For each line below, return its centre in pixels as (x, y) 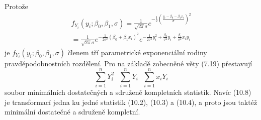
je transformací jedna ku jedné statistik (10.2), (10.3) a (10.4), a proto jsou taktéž (131, 102)
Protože (16, 6)
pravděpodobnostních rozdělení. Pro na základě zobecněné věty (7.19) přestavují (128, 63)
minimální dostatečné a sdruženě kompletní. (72, 112)
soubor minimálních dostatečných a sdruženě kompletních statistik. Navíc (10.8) (128, 92)
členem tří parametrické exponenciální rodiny (137, 52)
